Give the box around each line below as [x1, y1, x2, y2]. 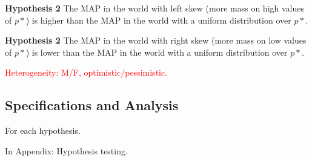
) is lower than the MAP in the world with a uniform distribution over [25, 45, 288, 58]
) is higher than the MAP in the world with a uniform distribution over [25, 13, 291, 26]
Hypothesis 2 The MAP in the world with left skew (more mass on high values [5, 2, 304, 14]
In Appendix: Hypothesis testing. [5, 144, 128, 157]
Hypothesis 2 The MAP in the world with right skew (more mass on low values [5, 34, 307, 47]
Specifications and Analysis [5, 96, 179, 114]
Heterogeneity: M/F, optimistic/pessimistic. [5, 66, 168, 79]
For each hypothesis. [5, 124, 81, 137]
